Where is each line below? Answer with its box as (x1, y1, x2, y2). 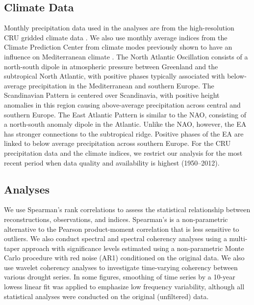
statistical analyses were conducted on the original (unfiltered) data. (4, 291, 209, 301)
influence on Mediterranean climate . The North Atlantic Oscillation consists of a (4, 51, 248, 61)
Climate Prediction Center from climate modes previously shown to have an (4, 42, 232, 52)
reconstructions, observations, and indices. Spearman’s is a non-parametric (4, 214, 228, 224)
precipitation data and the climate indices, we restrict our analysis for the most (4, 147, 243, 158)
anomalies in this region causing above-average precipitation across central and (4, 99, 241, 110)
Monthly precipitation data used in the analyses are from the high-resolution (4, 23, 234, 33)
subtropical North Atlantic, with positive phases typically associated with (4, 71, 225, 81)
